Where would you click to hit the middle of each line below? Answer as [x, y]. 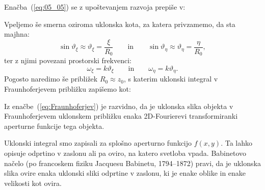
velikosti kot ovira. [33, 183]
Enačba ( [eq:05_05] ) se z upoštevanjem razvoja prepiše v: [95, 7]
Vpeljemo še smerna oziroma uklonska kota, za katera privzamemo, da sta [120, 24]
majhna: [17, 34]
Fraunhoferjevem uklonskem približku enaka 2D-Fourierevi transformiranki [121, 116]
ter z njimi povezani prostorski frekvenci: [68, 60]
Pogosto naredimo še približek [51, 79]
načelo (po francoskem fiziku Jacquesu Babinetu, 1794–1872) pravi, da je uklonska [132, 163]
